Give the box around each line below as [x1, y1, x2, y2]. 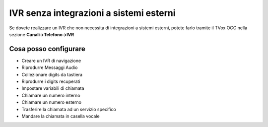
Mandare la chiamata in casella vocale [21, 113, 100, 119]
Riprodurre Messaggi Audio [21, 64, 78, 70]
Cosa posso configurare [9, 45, 85, 53]
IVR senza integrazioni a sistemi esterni [9, 7, 176, 18]
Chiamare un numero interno [21, 92, 80, 98]
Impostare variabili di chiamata [21, 85, 84, 91]
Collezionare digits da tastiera [21, 71, 83, 77]
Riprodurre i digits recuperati [21, 78, 80, 84]
